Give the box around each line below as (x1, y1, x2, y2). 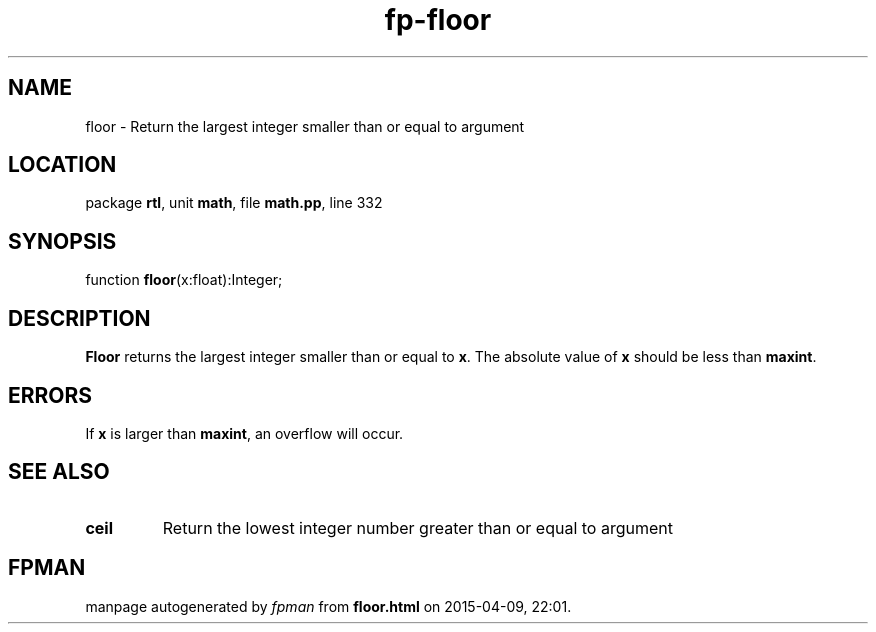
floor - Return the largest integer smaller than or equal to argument (85, 117, 525, 135)
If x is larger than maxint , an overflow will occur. (85, 424, 404, 442)
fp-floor (384, 3, 492, 37)
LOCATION (8, 152, 117, 178)
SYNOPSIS (8, 228, 117, 254)
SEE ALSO (8, 459, 110, 485)
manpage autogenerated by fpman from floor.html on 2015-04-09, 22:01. (85, 597, 572, 615)
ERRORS (8, 382, 93, 408)
